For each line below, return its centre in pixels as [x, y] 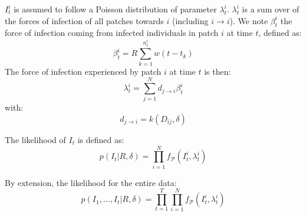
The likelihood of [35, 139]
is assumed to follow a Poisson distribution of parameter [115, 9]
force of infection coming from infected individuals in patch [112, 33]
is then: [218, 71]
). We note [249, 20]
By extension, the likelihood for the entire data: [91, 182]
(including [190, 20]
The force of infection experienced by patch [83, 71]
